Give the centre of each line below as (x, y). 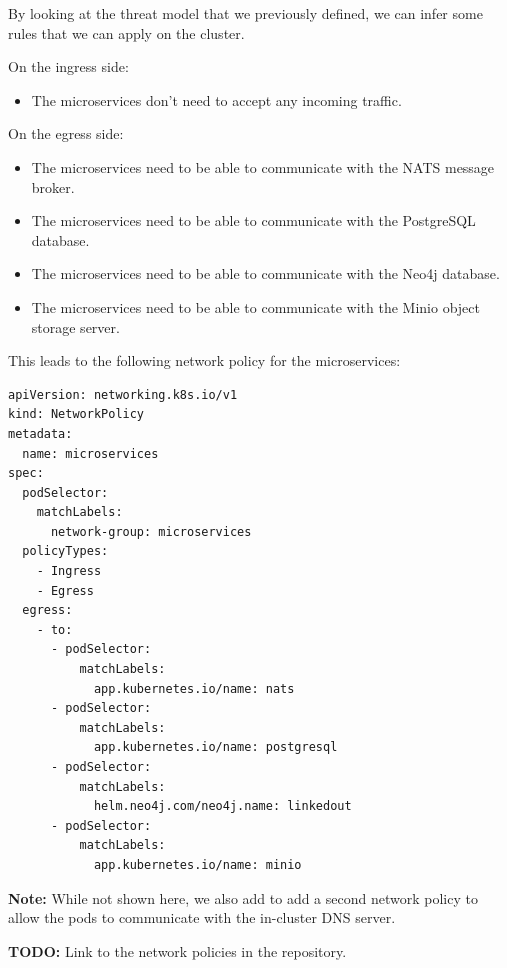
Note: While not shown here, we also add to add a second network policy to (243, 897)
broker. (53, 186)
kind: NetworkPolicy (76, 414)
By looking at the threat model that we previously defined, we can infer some (245, 13)
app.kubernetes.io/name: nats (194, 688)
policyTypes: (65, 551)
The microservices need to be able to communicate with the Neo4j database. (265, 273)
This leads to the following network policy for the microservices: (204, 360)
